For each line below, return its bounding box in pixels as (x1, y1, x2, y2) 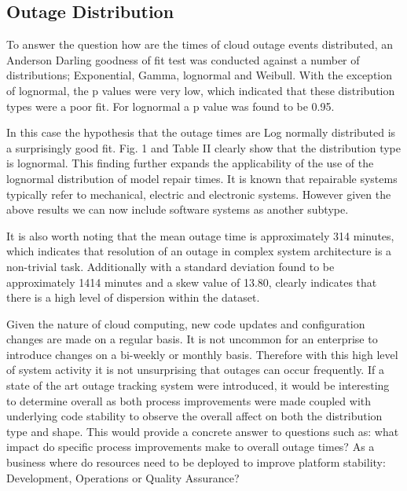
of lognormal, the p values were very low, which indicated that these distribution (6, 82, 395, 98)
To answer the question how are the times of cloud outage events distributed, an (6, 36, 394, 53)
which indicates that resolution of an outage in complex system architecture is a (6, 243, 392, 259)
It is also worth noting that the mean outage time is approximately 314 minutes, (6, 227, 394, 244)
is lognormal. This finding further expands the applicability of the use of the (6, 155, 374, 171)
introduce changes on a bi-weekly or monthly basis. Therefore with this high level (6, 346, 398, 362)
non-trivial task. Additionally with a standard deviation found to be (6, 258, 335, 274)
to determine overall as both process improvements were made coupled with (6, 392, 372, 409)
